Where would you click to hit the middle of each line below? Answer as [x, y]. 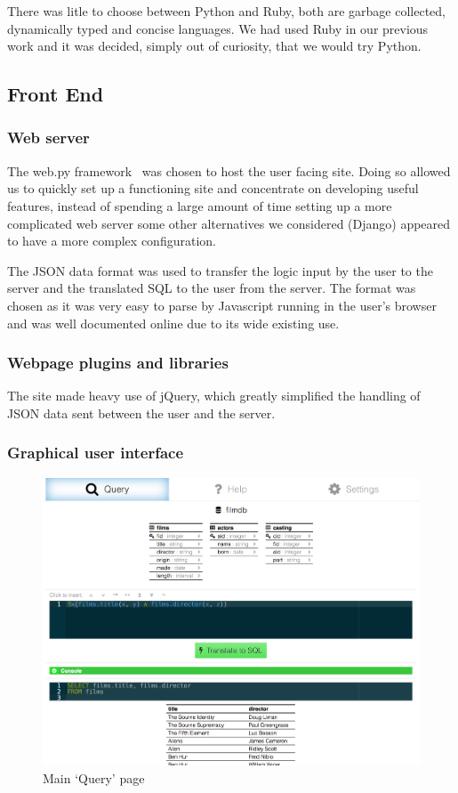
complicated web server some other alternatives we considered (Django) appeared [229, 223]
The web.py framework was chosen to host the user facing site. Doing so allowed [229, 170]
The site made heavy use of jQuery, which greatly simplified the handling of [214, 396]
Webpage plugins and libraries [118, 363]
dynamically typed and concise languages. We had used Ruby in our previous [218, 28]
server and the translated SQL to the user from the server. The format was [212, 288]
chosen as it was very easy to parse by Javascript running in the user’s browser [222, 305]
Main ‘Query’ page [94, 778]
